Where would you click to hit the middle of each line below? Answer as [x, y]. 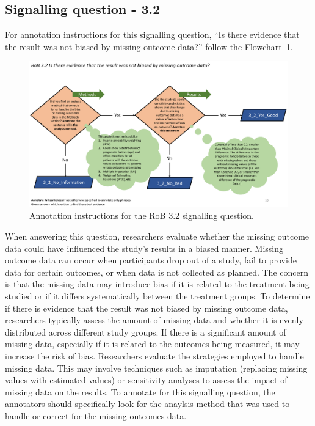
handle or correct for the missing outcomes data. [96, 415]
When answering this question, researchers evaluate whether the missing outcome [157, 236]
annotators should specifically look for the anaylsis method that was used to [147, 404]
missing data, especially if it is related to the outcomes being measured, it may [152, 344]
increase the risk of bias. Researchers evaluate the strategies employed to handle [154, 356]
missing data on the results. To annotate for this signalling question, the [140, 391]
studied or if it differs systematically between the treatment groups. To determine [157, 296]
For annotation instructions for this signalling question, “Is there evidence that [152, 35]
